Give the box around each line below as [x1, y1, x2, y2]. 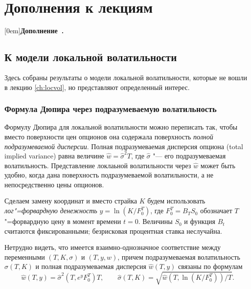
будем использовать [147, 196, 205, 206]
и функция [184, 216, 215, 226]
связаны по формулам [178, 261, 243, 271]
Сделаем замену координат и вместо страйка [4, 196, 137, 206]
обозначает [200, 205, 232, 216]
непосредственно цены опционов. [4, 179, 104, 189]
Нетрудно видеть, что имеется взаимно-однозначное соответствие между [4, 242, 221, 252]
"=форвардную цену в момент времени [4, 216, 121, 226]
